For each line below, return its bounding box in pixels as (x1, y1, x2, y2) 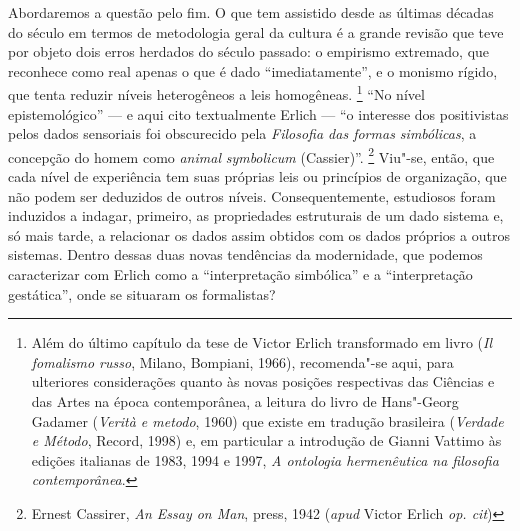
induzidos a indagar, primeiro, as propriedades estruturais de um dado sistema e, (8, 205, 504, 226)
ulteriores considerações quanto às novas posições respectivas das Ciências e (31, 371, 495, 392)
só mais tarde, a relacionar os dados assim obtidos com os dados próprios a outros (8, 224, 510, 245)
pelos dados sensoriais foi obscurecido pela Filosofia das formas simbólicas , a (8, 123, 477, 144)
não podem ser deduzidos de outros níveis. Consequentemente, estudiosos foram (8, 185, 496, 206)
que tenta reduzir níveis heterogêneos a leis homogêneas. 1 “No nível (8, 81, 425, 105)
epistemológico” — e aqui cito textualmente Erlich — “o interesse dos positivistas (8, 103, 509, 124)
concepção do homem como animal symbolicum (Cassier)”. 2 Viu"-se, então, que (8, 143, 495, 167)
